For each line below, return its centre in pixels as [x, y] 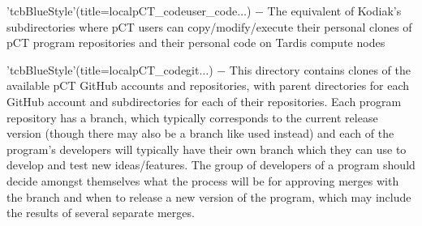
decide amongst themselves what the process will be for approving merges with [203, 180]
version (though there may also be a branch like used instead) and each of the [200, 133]
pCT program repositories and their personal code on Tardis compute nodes [196, 43]
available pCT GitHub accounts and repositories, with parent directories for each [208, 85]
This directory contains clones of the [320, 69]
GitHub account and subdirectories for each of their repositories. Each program [204, 101]
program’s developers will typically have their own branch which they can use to [207, 149]
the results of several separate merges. [101, 213]
